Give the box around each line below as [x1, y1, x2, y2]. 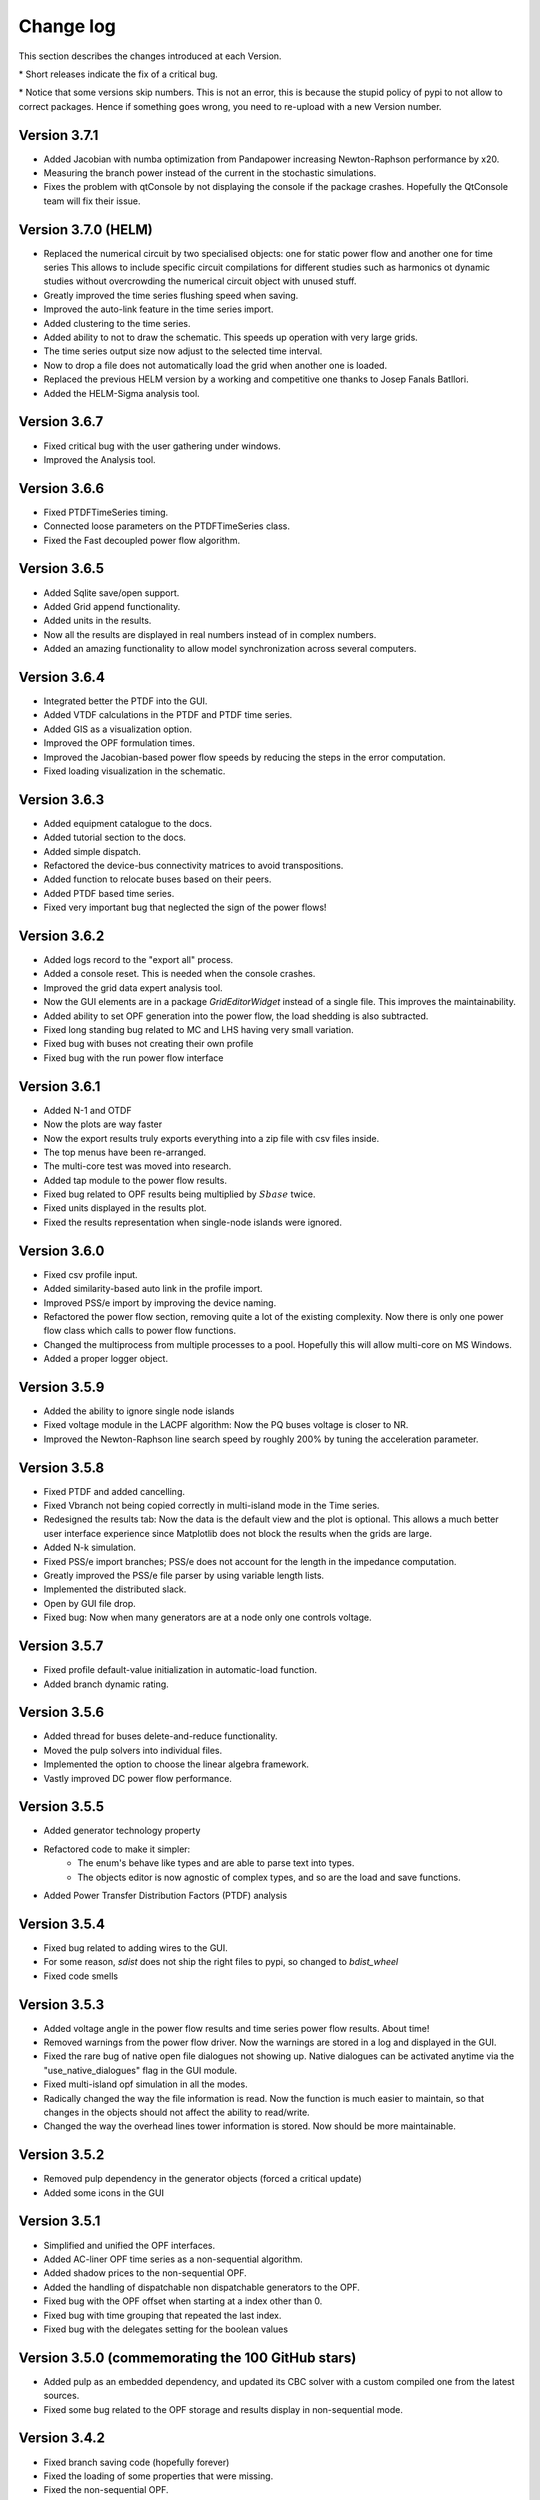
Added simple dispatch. [43, 845, 142, 857]
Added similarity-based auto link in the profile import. [43, 1283, 264, 1295]
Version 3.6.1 [18, 1078, 101, 1095]
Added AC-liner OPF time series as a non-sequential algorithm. [43, 2253, 304, 2265]
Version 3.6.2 [18, 927, 105, 944]
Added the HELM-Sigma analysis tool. [43, 387, 200, 399]
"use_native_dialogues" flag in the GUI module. [43, 2064, 238, 2076]
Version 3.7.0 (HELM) [18, 221, 154, 238]
